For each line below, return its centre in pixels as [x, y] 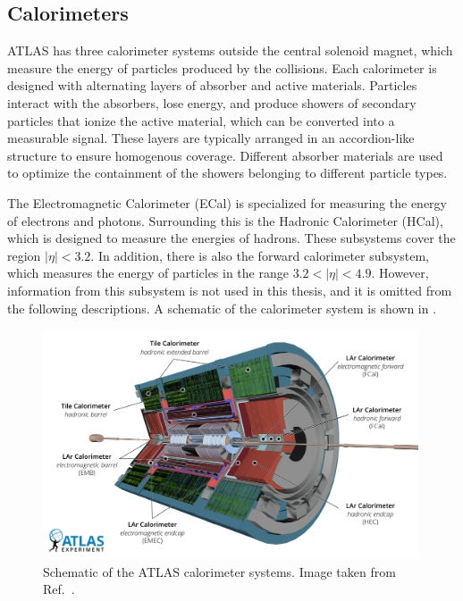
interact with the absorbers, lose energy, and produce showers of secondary [212, 102]
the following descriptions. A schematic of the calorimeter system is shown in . [222, 308]
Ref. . [59, 589]
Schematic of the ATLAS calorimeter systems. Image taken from [219, 571]
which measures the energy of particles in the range [148, 273]
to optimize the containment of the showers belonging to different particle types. [227, 173]
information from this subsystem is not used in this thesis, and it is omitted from [230, 290]
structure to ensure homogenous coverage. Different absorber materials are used [225, 155]
